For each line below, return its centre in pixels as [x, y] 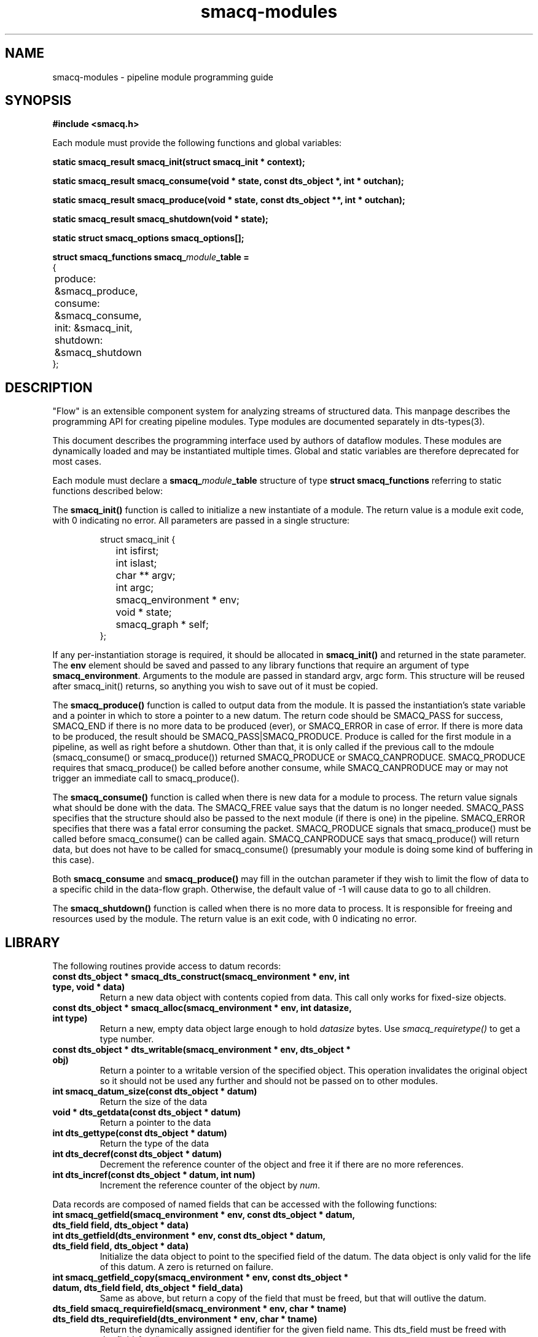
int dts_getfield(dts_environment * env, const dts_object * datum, [189, 1236]
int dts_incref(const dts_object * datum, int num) [154, 1175]
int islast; [136, 563]
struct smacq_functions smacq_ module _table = [151, 257]
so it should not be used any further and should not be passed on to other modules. [269, 1081]
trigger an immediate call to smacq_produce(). [146, 778]
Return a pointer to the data [155, 1123]
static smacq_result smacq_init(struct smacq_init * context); [179, 162]
